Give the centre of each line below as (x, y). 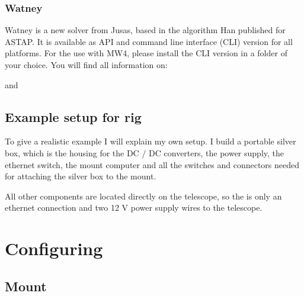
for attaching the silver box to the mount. (81, 176)
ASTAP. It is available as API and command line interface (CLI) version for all (149, 41)
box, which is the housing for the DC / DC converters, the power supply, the (145, 152)
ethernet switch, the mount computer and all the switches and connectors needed (152, 164)
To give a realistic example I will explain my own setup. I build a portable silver (151, 141)
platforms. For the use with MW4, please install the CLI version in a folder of (146, 53)
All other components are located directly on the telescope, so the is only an (143, 196)
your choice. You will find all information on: (86, 65)
